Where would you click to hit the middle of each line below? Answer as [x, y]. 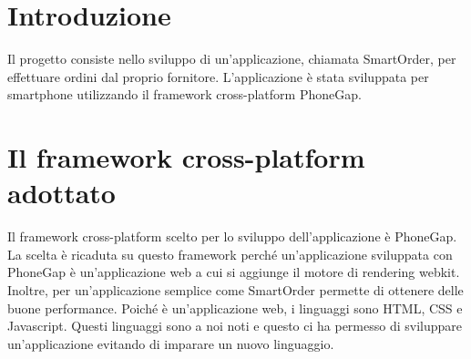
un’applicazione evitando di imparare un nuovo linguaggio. [171, 343]
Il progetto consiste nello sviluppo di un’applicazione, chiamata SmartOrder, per [232, 59]
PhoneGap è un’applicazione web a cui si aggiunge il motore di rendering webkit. [234, 272]
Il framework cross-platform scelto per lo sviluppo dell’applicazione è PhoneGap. [232, 236]
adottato [61, 193]
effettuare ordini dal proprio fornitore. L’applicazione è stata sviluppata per [218, 76]
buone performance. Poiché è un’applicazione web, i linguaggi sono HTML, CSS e [235, 308]
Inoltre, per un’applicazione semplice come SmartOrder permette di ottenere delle [235, 290]
